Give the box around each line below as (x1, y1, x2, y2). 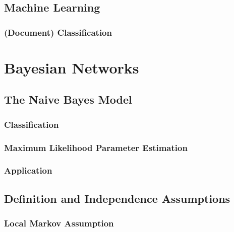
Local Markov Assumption (4, 217, 114, 229)
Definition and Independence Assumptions (4, 190, 230, 206)
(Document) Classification (4, 26, 112, 38)
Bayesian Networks (4, 57, 139, 78)
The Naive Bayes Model (4, 92, 132, 107)
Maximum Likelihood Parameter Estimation (4, 141, 188, 153)
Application (4, 164, 52, 177)
